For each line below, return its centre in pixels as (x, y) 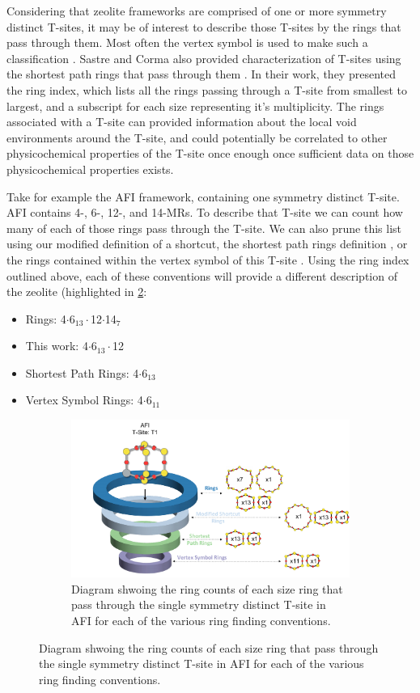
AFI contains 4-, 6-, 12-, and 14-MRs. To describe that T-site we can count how (205, 212)
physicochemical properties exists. (90, 169)
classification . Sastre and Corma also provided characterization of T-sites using (204, 58)
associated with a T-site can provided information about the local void (182, 122)
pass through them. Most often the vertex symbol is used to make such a (187, 42)
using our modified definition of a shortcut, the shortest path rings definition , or (207, 244)
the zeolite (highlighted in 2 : (77, 292)
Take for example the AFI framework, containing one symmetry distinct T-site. (203, 196)
